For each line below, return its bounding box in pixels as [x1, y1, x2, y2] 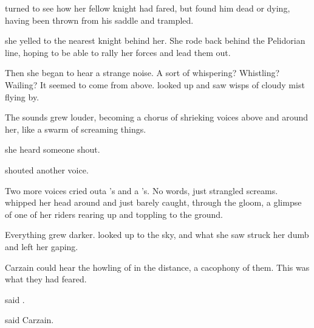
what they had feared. [5, 273, 87, 285]
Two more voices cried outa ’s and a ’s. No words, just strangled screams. [5, 184, 278, 197]
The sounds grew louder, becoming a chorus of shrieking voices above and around [5, 111, 309, 124]
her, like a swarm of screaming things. [5, 122, 146, 135]
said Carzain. [5, 313, 54, 326]
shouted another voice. [5, 163, 89, 176]
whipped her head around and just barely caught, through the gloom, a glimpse [5, 196, 302, 209]
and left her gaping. [5, 240, 78, 253]
